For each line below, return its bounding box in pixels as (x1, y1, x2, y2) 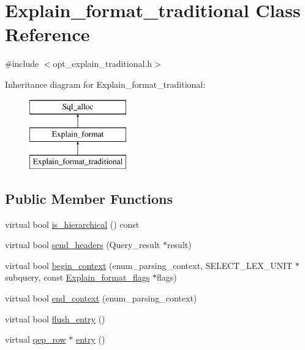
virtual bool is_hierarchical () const (5, 217, 140, 230)
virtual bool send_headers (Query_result (5, 238, 160, 251)
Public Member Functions (5, 189, 173, 208)
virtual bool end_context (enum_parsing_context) (5, 292, 197, 305)
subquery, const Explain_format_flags (5, 271, 150, 284)
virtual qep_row (5, 333, 66, 346)
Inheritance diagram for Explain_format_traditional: (5, 77, 206, 90)
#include (5, 57, 39, 70)
